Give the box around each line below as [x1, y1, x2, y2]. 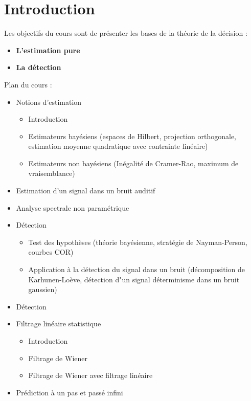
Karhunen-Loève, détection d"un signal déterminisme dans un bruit [28, 274, 240, 284]
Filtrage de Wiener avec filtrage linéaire [28, 370, 153, 381]
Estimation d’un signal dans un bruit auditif [16, 185, 155, 196]
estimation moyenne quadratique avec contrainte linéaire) [28, 141, 208, 151]
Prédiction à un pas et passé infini [16, 387, 123, 397]
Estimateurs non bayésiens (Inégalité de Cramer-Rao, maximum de [28, 158, 239, 168]
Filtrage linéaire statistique [16, 318, 101, 329]
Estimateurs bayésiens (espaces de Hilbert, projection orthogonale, [28, 130, 237, 141]
